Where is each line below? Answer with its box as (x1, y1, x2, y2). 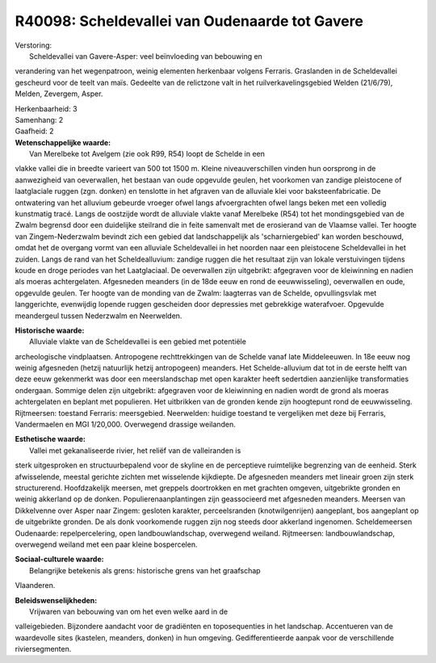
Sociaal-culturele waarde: (15, 554, 104, 564)
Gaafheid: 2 (15, 126, 54, 136)
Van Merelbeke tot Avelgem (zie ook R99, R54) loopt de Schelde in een (29, 149, 266, 159)
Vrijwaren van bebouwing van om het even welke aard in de (29, 606, 228, 616)
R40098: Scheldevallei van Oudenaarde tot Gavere (15, 12, 363, 30)
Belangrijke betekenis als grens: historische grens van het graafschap (29, 565, 262, 575)
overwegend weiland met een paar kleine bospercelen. (15, 539, 198, 549)
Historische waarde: (15, 325, 85, 335)
